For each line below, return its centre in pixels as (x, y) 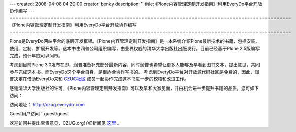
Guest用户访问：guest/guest (39, 114)
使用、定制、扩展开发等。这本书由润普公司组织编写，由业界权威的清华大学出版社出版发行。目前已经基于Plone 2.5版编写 (135, 49)
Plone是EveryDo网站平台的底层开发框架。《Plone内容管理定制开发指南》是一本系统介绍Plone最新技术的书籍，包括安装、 (135, 41)
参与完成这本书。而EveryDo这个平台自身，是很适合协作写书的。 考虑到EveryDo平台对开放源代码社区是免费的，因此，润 (134, 72)
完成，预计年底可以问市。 (36, 55)
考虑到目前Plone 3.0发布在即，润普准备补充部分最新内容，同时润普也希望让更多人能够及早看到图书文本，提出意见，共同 (135, 65)
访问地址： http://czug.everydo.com (47, 105)
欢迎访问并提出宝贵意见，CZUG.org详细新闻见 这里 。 (65, 123)
